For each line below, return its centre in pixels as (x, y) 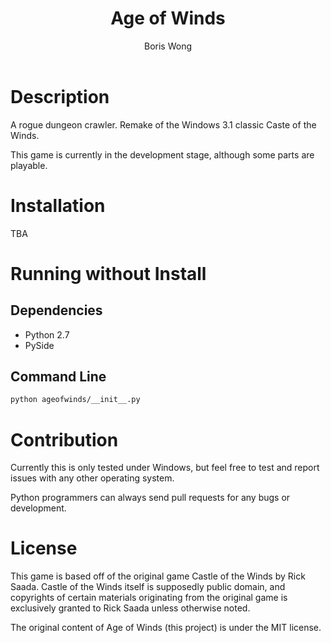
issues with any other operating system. (92, 478)
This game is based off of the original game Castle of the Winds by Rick (158, 576)
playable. (29, 165)
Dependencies (56, 310)
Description (60, 96)
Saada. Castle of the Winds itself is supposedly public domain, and (148, 587)
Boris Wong (167, 46)
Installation (58, 205)
